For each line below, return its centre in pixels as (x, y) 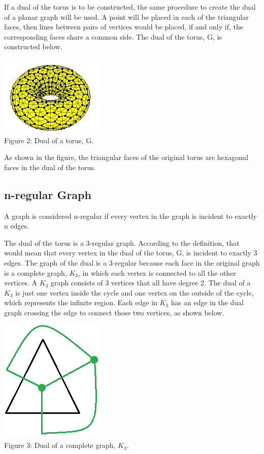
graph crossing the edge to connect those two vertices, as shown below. (114, 312)
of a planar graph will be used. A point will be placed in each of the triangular (126, 17)
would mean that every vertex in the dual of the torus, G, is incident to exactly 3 (131, 253)
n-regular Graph (48, 194)
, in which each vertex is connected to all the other (157, 272)
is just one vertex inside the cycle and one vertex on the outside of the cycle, (135, 292)
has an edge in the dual (207, 302)
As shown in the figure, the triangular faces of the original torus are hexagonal (126, 157)
